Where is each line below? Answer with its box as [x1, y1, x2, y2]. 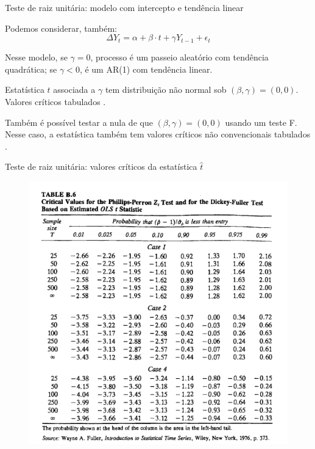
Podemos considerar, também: [5, 21, 117, 34]
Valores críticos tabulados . [5, 95, 106, 108]
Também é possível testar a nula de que [5, 115, 153, 128]
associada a [53, 83, 96, 96]
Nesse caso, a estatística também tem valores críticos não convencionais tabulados [5, 128, 311, 141]
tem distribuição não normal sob [105, 83, 227, 96]
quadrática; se [5, 62, 57, 75]
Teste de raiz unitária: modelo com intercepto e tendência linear [5, 1, 244, 13]
